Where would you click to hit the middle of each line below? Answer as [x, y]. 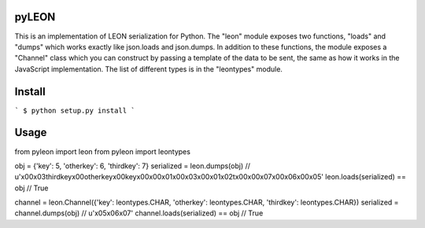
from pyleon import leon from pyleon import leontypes [102, 151]
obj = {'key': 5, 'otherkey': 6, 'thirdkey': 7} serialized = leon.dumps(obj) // [133, 166]
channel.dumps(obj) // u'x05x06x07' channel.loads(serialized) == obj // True [139, 213]
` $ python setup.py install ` [75, 110]
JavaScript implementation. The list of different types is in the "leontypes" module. [149, 69]
